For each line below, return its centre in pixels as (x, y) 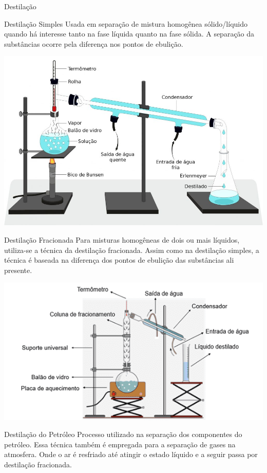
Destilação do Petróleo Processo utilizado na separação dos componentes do (123, 434)
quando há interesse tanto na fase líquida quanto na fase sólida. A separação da (129, 34)
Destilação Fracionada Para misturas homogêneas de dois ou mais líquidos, (122, 240)
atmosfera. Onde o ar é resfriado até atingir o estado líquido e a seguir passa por (131, 454)
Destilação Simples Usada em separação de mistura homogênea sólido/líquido (126, 23)
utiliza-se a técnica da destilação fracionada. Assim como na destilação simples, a (132, 250)
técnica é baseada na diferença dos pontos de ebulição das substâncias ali (119, 260)
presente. (18, 270)
